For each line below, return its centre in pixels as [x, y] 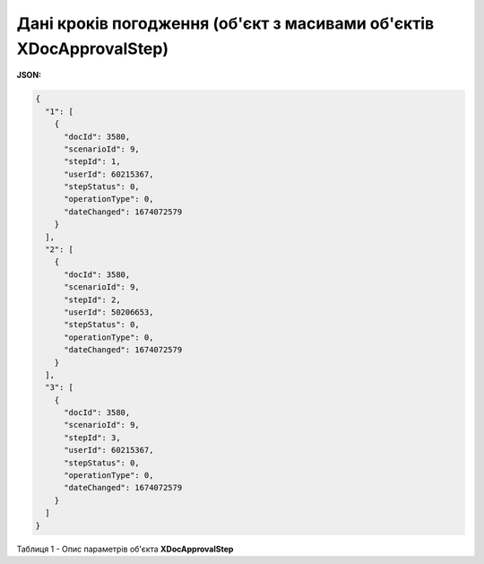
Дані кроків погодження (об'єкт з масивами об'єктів [225, 23]
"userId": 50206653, [109, 312]
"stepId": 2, [92, 299]
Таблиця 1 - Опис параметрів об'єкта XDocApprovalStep [125, 549]
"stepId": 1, [92, 162]
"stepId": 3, [92, 438]
